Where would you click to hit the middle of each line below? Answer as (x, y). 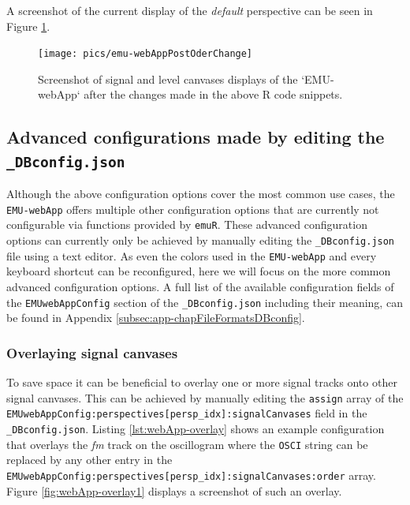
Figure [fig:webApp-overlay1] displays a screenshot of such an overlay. (174, 490)
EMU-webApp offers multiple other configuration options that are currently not (193, 209)
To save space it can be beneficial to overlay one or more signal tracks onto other (202, 382)
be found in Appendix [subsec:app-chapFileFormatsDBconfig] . (156, 318)
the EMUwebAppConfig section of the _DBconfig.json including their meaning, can (205, 302)
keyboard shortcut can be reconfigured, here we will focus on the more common (199, 271)
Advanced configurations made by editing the (196, 137)
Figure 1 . (28, 26)
